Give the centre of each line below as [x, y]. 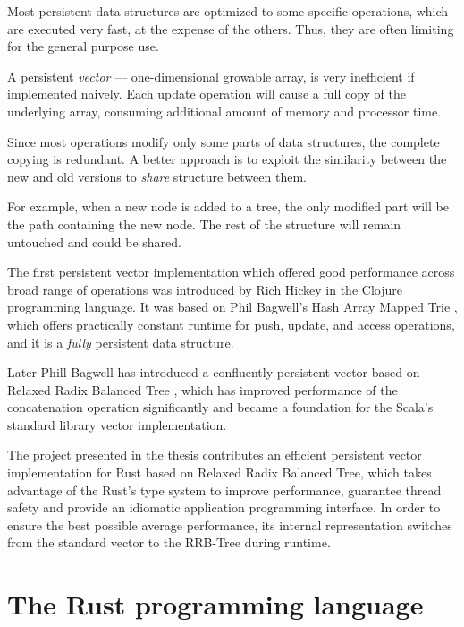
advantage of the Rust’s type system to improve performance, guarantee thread [224, 490]
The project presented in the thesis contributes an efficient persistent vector [215, 455]
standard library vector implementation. [117, 424]
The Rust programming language [215, 604]
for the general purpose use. [83, 46]
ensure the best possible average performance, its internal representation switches [230, 524]
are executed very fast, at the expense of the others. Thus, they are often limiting [231, 28]
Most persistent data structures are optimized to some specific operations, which [228, 11]
